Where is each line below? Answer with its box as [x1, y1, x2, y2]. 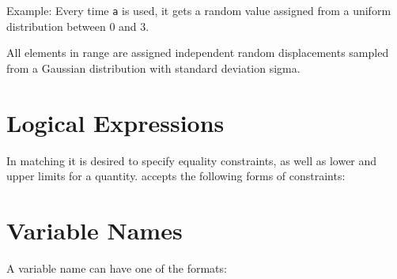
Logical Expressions [6, 106, 225, 138]
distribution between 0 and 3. [6, 17, 149, 34]
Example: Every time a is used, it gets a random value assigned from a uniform [6, 2, 391, 18]
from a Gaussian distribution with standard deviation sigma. [6, 59, 301, 76]
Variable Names [6, 213, 183, 246]
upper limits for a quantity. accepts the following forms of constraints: [6, 168, 346, 184]
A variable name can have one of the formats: [6, 259, 227, 276]
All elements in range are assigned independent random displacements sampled [6, 44, 389, 61]
